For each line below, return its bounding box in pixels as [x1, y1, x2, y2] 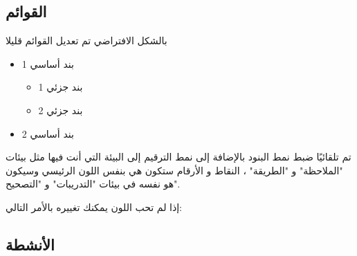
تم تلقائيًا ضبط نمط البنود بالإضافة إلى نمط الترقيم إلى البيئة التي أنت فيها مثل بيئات [6, 149, 351, 164]
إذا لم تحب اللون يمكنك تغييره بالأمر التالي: [6, 199, 182, 214]
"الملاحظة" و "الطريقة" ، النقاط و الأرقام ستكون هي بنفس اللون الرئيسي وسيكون [6, 163, 343, 177]
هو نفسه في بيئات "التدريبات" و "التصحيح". [6, 176, 181, 191]
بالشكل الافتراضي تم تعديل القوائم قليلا [6, 33, 167, 48]
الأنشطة [6, 233, 55, 255]
